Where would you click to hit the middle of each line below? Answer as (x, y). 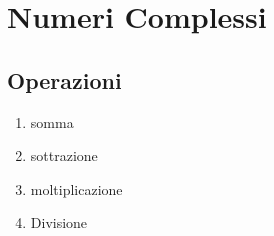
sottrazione (64, 155)
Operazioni (64, 79)
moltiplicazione (76, 188)
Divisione (59, 222)
